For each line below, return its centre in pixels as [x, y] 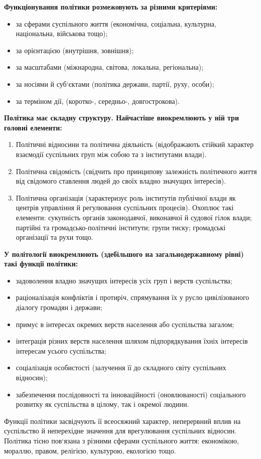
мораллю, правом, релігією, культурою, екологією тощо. [90, 450]
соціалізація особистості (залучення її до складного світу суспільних [121, 367]
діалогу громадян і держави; [59, 307]
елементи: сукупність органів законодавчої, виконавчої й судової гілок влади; [134, 217]
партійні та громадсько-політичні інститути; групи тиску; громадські [121, 227]
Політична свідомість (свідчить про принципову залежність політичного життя [136, 171]
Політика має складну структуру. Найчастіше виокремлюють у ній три [121, 118]
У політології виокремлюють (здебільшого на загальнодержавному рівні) [124, 254]
